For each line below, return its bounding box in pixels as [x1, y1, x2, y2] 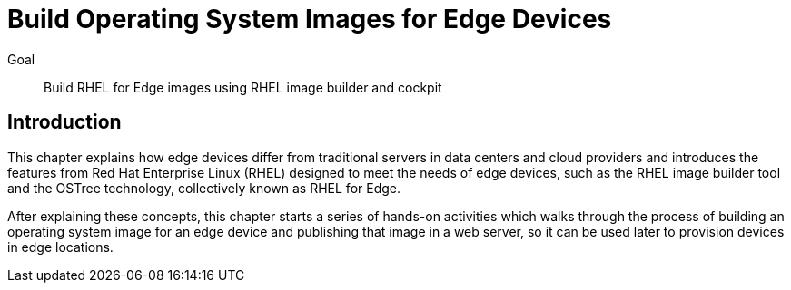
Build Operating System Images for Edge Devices [7, 4, 612, 34]
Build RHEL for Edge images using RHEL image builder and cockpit [44, 79, 442, 95]
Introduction [7, 111, 122, 134]
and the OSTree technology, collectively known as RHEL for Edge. [7, 179, 401, 196]
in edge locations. [7, 238, 114, 255]
